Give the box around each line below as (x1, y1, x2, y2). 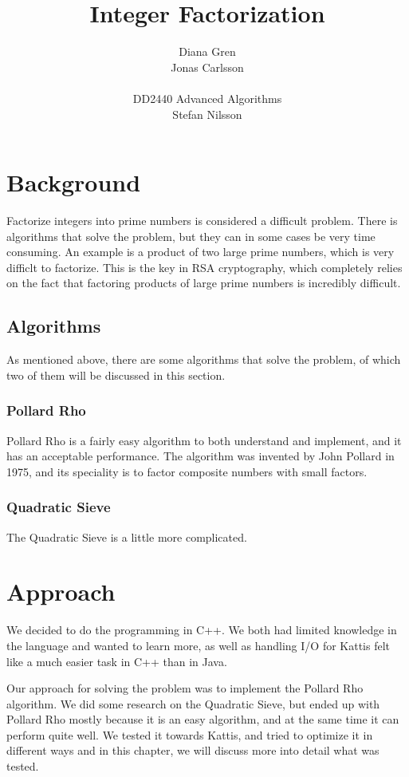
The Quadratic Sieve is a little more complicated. (6, 528, 247, 545)
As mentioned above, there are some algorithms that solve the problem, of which (6, 351, 401, 368)
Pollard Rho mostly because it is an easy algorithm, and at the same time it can (6, 711, 399, 728)
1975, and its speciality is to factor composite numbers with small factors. (6, 463, 368, 479)
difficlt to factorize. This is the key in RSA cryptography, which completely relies (6, 258, 403, 275)
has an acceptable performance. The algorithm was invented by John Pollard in (6, 448, 395, 464)
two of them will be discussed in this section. (6, 366, 226, 383)
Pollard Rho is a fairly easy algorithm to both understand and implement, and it (6, 432, 402, 448)
